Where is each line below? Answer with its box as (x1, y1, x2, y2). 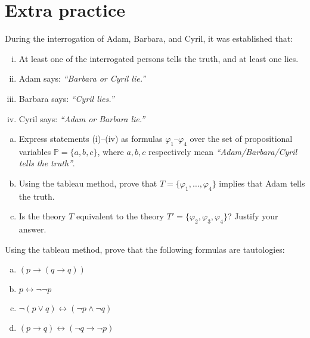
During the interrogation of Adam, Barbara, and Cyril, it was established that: (5, 32, 293, 45)
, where (97, 145, 124, 157)
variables (18, 145, 51, 157)
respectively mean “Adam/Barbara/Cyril (148, 145, 297, 157)
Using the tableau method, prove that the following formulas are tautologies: (5, 243, 285, 255)
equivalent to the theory (76, 210, 165, 222)
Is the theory (18, 210, 66, 222)
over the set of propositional (190, 132, 293, 145)
